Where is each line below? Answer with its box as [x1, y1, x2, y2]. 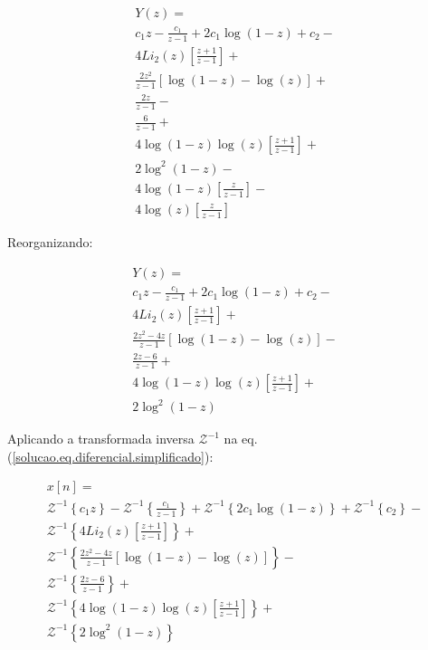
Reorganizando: [7, 232, 93, 251]
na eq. [224, 429, 258, 448]
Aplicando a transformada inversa [7, 429, 195, 448]
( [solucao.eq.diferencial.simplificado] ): [7, 446, 214, 465]
